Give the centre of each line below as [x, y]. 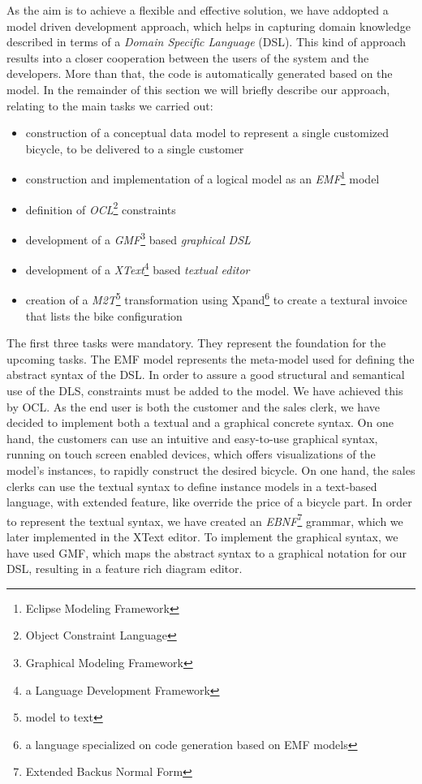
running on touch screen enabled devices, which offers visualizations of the [191, 454]
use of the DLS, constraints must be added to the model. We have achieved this [205, 390]
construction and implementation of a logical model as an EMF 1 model [202, 177]
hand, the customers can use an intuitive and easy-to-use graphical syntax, [192, 438]
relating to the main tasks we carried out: [110, 105]
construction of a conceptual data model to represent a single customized [207, 133]
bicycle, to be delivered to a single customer [135, 148]
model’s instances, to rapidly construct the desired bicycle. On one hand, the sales [211, 470]
